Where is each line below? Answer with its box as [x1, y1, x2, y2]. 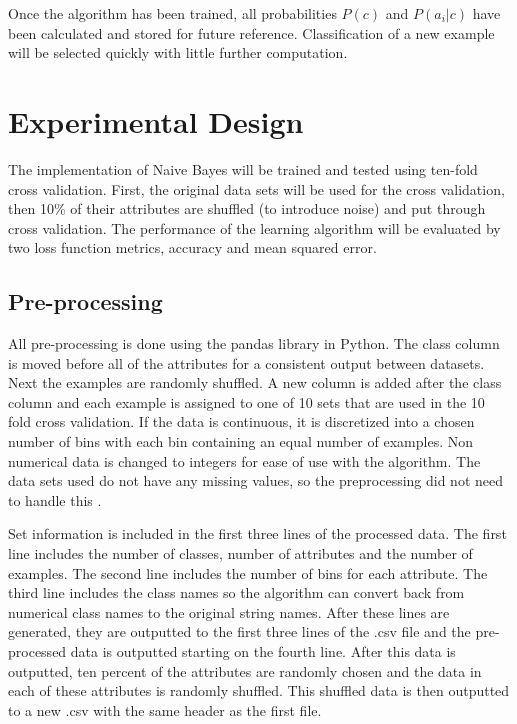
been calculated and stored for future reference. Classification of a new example [8, 22, 495, 43]
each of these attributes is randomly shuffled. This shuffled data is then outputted [8, 680, 510, 701]
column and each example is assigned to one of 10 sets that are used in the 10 [8, 391, 485, 412]
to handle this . [8, 489, 102, 510]
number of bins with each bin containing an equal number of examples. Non [8, 431, 473, 452]
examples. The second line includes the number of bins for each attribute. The [8, 562, 488, 583]
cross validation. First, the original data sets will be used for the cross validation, [8, 178, 505, 199]
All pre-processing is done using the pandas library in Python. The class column [8, 333, 500, 354]
